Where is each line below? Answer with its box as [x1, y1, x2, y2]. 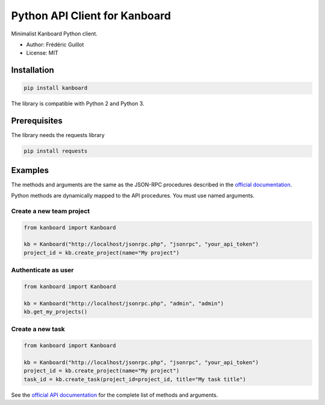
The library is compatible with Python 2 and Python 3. [11, 100, 144, 108]
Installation [11, 65, 54, 75]
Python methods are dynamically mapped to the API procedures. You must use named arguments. [11, 192, 255, 199]
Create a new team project [11, 207, 90, 215]
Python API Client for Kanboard [11, 9, 172, 22]
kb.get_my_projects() [23, 308, 88, 315]
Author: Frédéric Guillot [26, 41, 84, 48]
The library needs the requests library [11, 132, 105, 139]
